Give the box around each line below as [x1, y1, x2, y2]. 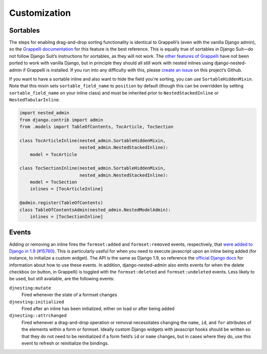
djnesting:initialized [9, 299, 64, 305]
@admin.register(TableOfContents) [19, 200, 103, 206]
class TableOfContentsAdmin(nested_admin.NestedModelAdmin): [19, 207, 171, 213]
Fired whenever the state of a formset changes [21, 292, 117, 298]
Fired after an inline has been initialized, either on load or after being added [21, 306, 175, 311]
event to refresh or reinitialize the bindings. [21, 340, 109, 346]
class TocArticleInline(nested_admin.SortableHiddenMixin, [19, 137, 166, 143]
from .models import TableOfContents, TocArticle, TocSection [19, 124, 174, 130]
